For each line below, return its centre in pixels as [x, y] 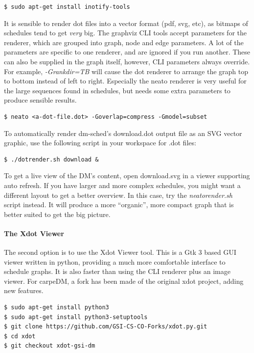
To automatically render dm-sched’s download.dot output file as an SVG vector [123, 133]
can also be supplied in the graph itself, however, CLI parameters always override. [127, 61]
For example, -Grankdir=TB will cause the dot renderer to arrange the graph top [126, 71]
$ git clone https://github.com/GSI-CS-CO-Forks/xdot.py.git [106, 327]
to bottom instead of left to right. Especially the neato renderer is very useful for [125, 81]
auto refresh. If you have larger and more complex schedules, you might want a [122, 185]
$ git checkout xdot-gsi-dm [50, 346]
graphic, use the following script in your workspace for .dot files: [100, 143]
